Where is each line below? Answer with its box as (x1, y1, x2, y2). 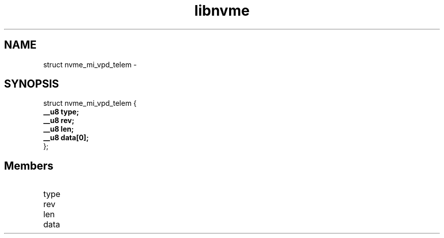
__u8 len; (43, 125, 74, 134)
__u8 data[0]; (43, 133, 89, 142)
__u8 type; (43, 107, 79, 116)
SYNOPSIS (4, 77, 59, 91)
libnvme (194, 2, 250, 19)
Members (4, 159, 54, 172)
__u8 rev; (43, 116, 75, 125)
